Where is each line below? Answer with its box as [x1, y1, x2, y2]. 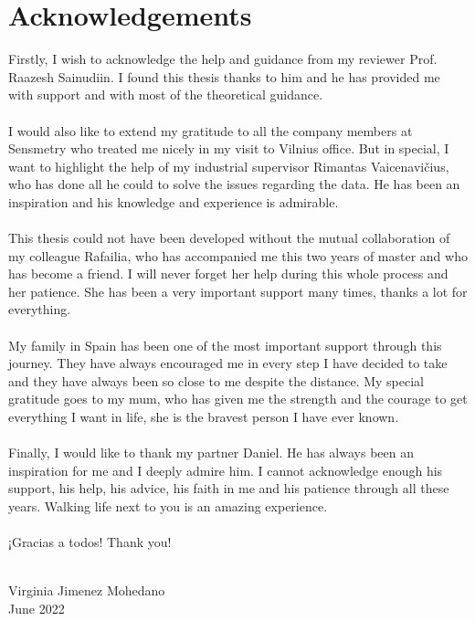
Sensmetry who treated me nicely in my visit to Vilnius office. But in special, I [8, 139, 449, 158]
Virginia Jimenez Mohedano [8, 581, 165, 600]
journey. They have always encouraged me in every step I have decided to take [8, 353, 448, 373]
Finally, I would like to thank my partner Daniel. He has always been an [8, 443, 414, 462]
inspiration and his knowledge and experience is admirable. [8, 192, 339, 211]
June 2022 [8, 598, 65, 617]
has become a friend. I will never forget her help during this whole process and [8, 264, 449, 283]
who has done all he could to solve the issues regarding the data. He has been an [8, 174, 460, 194]
